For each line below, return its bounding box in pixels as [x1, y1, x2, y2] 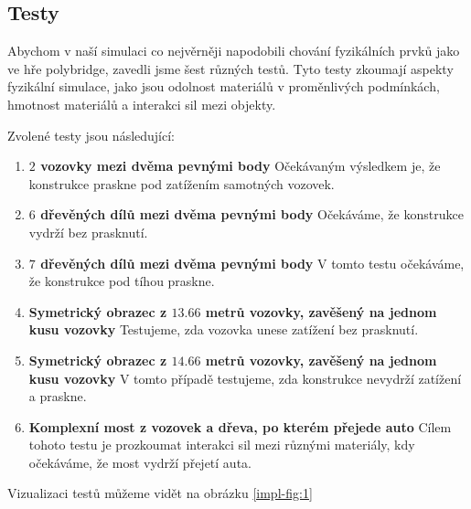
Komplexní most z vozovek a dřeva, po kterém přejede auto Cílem [28, 417, 452, 436]
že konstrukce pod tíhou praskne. [28, 271, 215, 291]
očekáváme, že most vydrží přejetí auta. [28, 452, 252, 472]
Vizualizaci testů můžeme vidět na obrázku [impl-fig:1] [7, 483, 313, 503]
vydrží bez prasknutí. [28, 222, 148, 241]
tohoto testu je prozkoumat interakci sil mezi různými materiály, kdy [28, 435, 415, 454]
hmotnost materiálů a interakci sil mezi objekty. [7, 94, 276, 113]
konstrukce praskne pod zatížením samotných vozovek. [28, 174, 335, 193]
